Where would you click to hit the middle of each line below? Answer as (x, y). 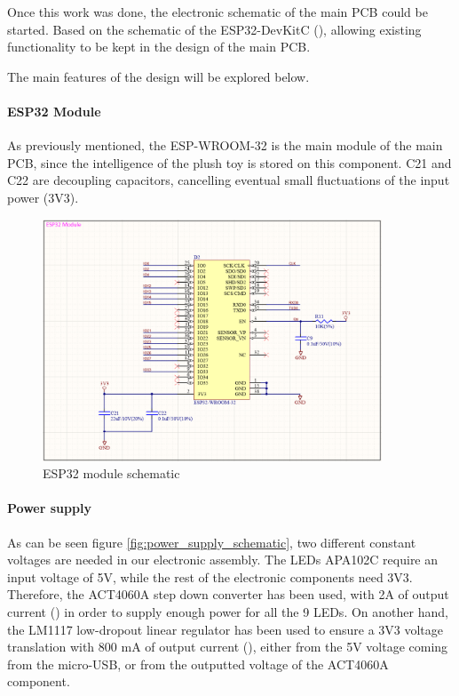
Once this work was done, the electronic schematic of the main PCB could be (218, 12)
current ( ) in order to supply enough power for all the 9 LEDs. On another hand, (228, 611)
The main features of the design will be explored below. (158, 76)
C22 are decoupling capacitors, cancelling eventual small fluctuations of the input (229, 180)
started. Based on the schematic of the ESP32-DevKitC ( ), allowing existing (214, 29)
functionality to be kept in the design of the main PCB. (159, 47)
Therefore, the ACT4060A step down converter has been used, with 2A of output (228, 594)
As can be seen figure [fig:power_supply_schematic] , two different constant (212, 542)
